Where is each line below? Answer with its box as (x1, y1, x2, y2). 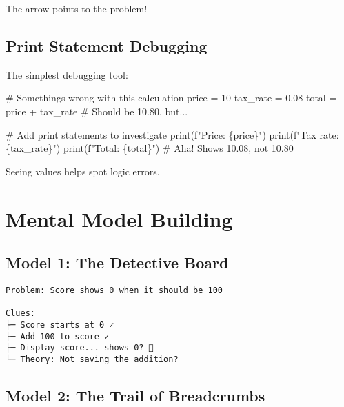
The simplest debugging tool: (6, 67, 128, 81)
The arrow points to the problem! (6, 1, 148, 15)
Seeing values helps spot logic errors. (6, 163, 160, 178)
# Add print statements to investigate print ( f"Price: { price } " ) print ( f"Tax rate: (6, 127, 339, 141)
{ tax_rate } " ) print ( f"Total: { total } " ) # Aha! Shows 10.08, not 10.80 (6, 141, 294, 155)
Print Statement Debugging (6, 34, 208, 56)
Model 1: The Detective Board (6, 252, 229, 273)
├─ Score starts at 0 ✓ (6, 319, 114, 330)
